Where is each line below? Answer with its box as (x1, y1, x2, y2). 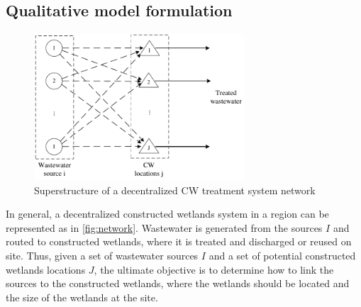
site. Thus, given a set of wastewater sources (6, 247, 199, 262)
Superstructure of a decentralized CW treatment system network (34, 182, 316, 197)
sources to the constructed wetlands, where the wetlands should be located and (6, 276, 350, 291)
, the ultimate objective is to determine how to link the (94, 262, 334, 277)
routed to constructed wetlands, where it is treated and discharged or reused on (6, 234, 352, 249)
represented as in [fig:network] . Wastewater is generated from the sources (6, 220, 323, 235)
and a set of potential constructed (209, 247, 356, 262)
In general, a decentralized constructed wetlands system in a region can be (6, 206, 329, 221)
